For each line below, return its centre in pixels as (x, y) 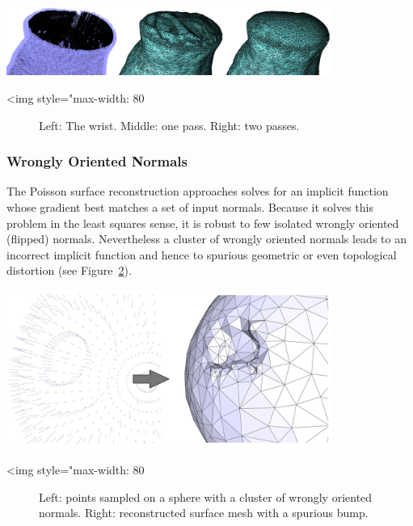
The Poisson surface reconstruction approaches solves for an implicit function (198, 191)
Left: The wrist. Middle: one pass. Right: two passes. (169, 125)
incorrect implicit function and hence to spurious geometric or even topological (202, 254)
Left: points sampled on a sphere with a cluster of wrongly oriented (206, 497)
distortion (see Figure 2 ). (69, 270)
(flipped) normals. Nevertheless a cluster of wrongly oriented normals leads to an (206, 239)
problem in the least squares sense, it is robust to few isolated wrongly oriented (203, 223)
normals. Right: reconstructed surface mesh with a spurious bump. (204, 513)
